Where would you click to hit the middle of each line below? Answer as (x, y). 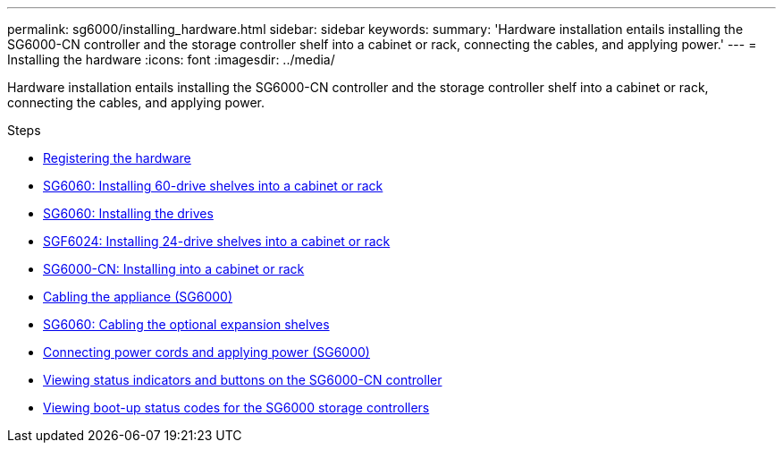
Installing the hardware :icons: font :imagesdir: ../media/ (171, 59)
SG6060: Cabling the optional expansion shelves (186, 324)
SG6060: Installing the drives (128, 213)
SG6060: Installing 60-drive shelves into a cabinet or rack (213, 186)
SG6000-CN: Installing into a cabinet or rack (174, 269)
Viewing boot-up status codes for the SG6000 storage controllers (236, 408)
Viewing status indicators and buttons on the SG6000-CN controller (243, 380)
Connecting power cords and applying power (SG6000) (206, 352)
